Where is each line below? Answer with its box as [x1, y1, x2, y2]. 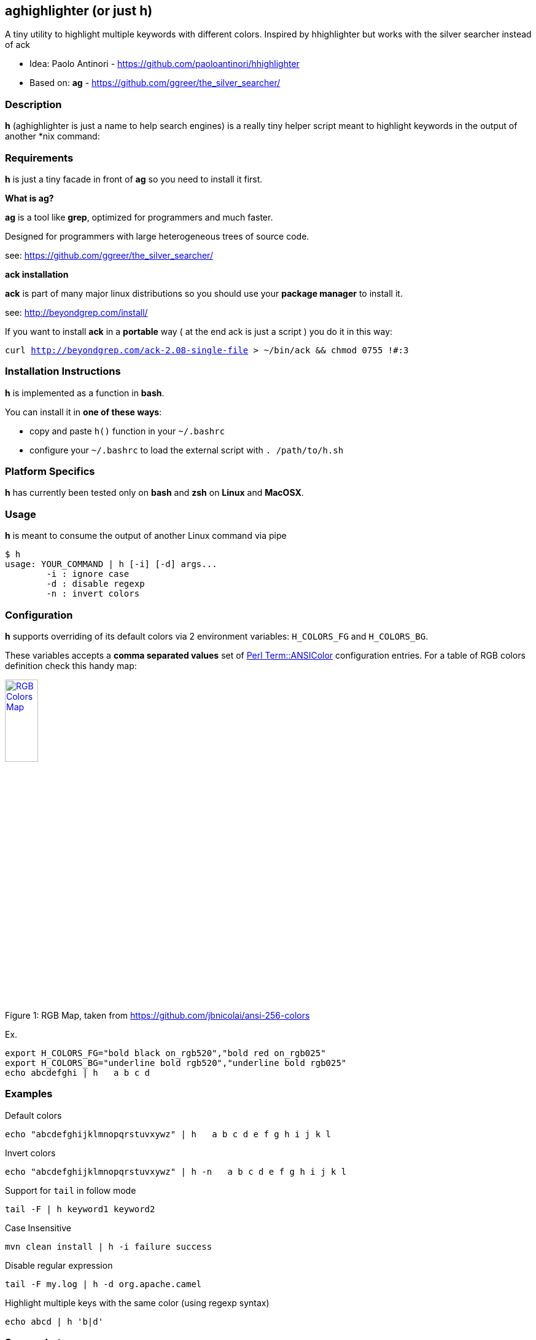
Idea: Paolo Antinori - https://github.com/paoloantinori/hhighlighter [29, 58, 300, 69]
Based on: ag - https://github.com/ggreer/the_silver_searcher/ [29, 77, 281, 88]
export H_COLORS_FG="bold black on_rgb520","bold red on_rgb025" [5, 1048, 326, 1058]
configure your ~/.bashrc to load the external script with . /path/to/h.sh [29, 444, 344, 455]
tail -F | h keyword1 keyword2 [5, 1204, 155, 1214]
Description [5, 98, 62, 111]
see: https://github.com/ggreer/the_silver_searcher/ [5, 249, 213, 261]
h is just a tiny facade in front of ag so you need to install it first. [5, 173, 263, 184]
